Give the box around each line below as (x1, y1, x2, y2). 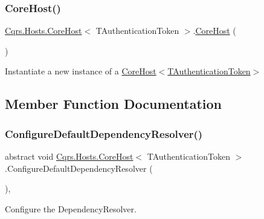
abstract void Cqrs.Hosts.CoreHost (5, 150, 134, 162)
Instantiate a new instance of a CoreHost (5, 65, 156, 77)
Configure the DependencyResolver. (5, 202, 137, 215)
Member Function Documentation (5, 94, 222, 113)
